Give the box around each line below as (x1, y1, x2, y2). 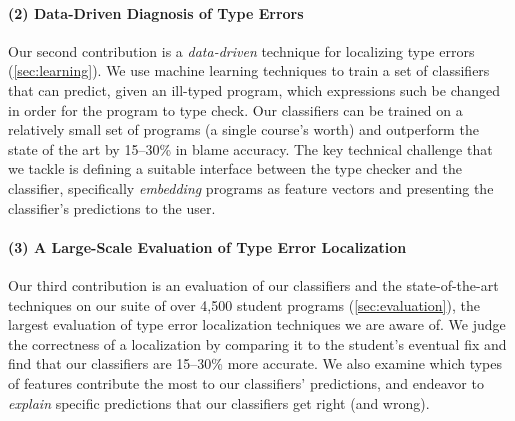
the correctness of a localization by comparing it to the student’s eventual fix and (8, 333, 507, 354)
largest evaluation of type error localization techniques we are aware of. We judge (8, 314, 506, 335)
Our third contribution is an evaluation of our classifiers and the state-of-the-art (8, 274, 499, 295)
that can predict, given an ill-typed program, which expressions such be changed (8, 79, 501, 100)
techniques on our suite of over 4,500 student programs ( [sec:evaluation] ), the (8, 294, 480, 315)
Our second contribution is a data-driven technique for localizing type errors (8, 40, 475, 61)
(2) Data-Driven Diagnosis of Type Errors (8, 2, 304, 23)
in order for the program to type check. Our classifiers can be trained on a (8, 99, 463, 120)
